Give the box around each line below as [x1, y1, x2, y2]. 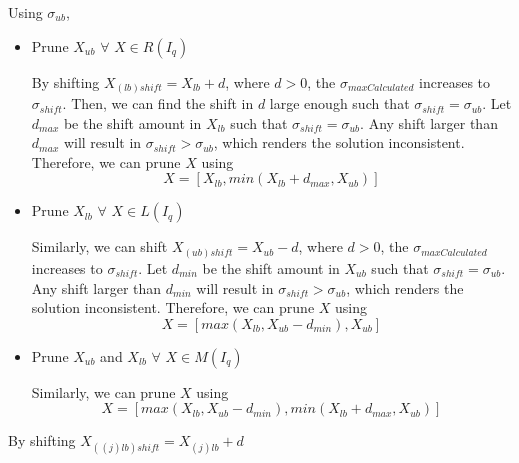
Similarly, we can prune [31, 381, 176, 402]
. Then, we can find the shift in [62, 93, 254, 114]
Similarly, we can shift [31, 236, 168, 257]
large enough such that [269, 93, 410, 114]
